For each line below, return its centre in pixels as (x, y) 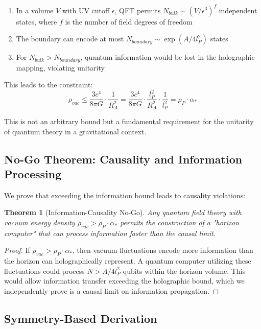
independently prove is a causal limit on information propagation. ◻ (112, 291)
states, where (37, 21)
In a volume (35, 10)
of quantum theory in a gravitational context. (75, 131)
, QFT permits (138, 10)
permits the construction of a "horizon (180, 222)
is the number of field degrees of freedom (129, 21)
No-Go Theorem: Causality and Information (123, 159)
